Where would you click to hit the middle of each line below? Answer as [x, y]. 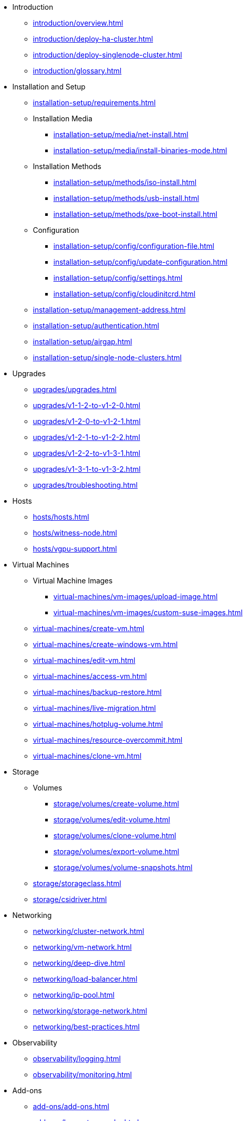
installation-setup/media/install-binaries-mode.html [140, 150]
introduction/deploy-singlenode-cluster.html [108, 55]
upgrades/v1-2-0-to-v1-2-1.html [87, 421]
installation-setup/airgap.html [83, 342]
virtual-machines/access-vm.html [90, 676]
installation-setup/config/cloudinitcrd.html [125, 294]
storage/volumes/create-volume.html [116, 804]
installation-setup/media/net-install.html [121, 134]
